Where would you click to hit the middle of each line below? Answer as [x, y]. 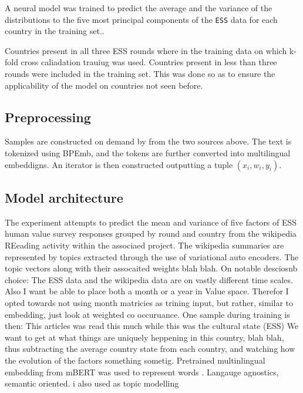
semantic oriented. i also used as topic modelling [92, 383]
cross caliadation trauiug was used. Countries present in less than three [149, 62]
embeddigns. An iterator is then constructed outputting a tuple [119, 164]
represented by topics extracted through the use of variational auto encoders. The [152, 256]
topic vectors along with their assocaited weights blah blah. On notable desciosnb [151, 268]
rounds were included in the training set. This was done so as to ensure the [140, 74]
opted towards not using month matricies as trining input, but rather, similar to [149, 302]
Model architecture [64, 197]
